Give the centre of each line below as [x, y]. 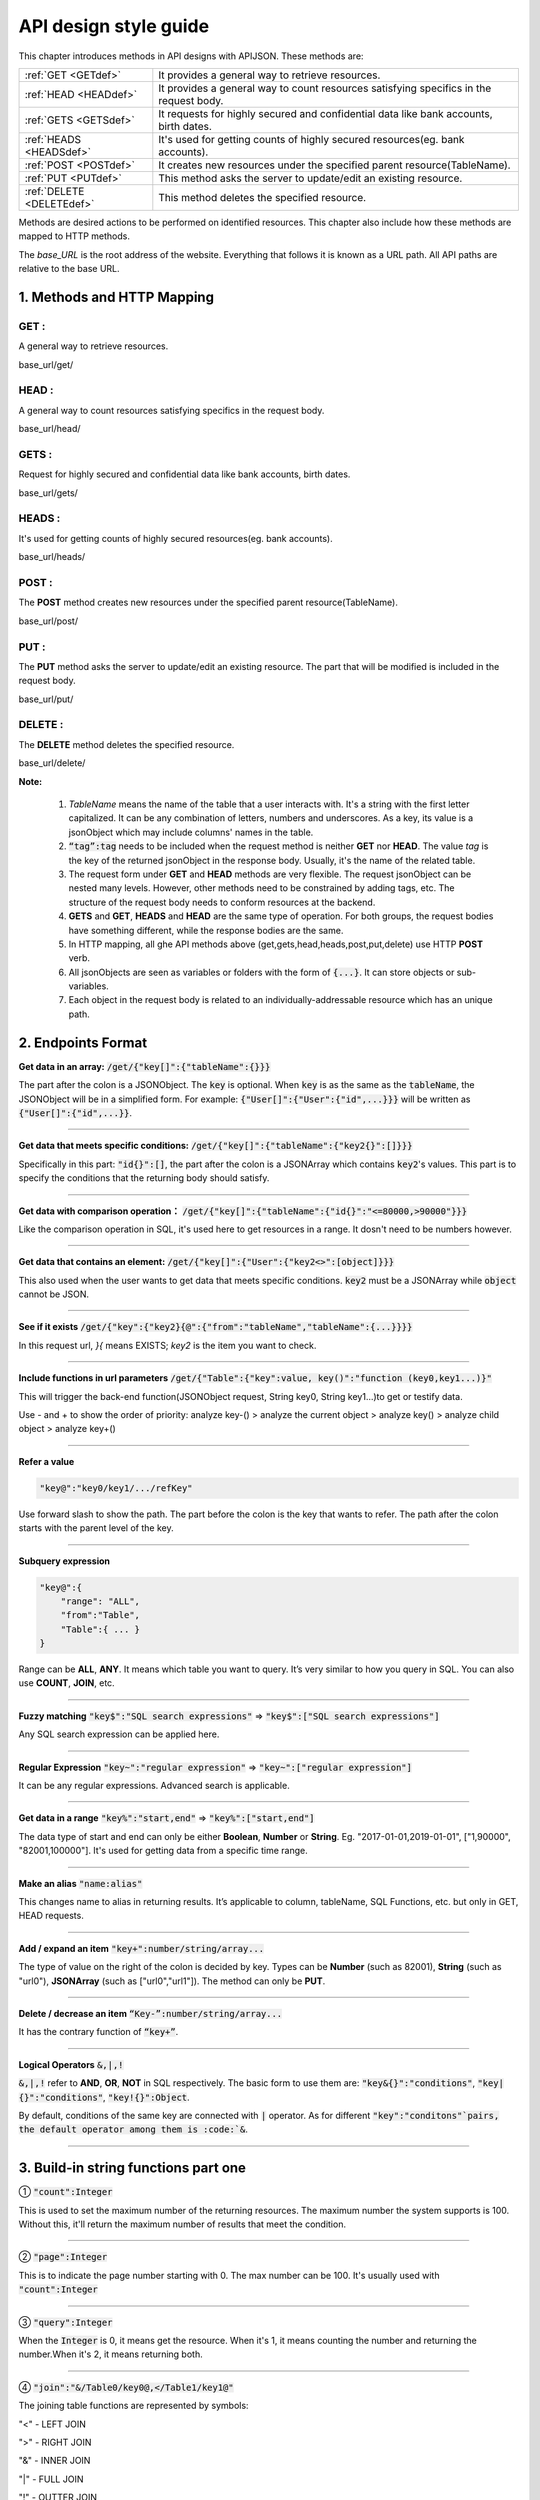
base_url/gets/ [48, 492]
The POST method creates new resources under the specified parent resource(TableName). [208, 602]
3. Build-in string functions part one [132, 2168]
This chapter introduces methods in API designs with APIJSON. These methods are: [191, 56]
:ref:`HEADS [53, 139]
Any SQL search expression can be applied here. [119, 1734]
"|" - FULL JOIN [51, 2479]
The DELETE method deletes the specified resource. [126, 744]
